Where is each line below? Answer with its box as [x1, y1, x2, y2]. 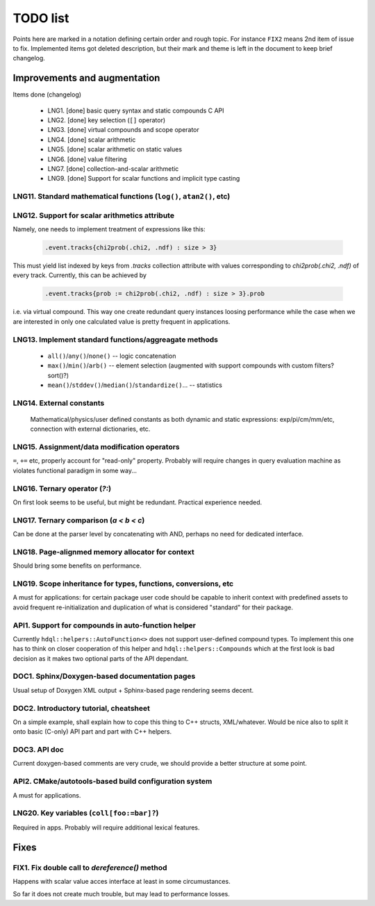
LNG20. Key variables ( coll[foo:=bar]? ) [12, 808, 159, 818]
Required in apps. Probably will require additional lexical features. [12, 823, 201, 832]
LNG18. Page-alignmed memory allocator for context [12, 547, 194, 557]
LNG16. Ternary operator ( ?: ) [12, 484, 111, 493]
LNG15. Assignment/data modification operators [12, 442, 180, 452]
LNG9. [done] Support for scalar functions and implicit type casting [47, 174, 240, 183]
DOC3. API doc [12, 745, 64, 755]
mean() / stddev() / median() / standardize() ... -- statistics [47, 381, 222, 389]
